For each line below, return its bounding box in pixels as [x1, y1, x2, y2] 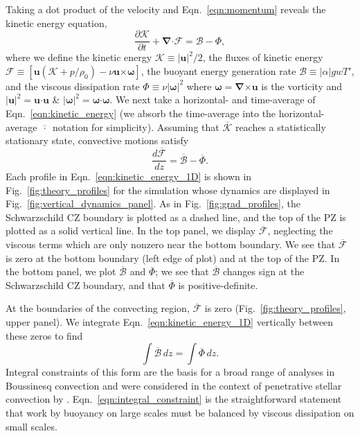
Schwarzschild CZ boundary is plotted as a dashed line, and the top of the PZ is [6, 209, 346, 224]
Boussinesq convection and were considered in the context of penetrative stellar [6, 378, 342, 392]
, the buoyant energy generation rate [141, 63, 296, 78]
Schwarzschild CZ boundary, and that [6, 277, 165, 292]
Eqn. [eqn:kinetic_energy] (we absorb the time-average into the [6, 106, 276, 121]
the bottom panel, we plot [6, 264, 116, 279]
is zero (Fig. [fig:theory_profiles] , [204, 301, 346, 315]
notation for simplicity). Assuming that [53, 119, 219, 134]
